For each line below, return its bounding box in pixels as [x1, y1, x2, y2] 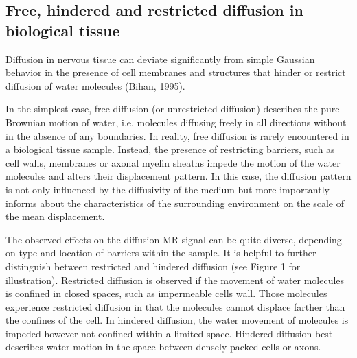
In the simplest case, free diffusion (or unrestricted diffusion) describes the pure [5, 102, 340, 116]
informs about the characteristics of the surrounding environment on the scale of [5, 195, 344, 210]
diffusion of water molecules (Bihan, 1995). [5, 78, 185, 93]
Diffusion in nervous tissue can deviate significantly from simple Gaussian [5, 51, 315, 66]
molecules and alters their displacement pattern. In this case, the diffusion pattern [5, 169, 352, 183]
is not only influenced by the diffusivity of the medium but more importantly [5, 182, 330, 196]
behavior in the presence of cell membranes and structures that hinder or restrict [5, 65, 346, 80]
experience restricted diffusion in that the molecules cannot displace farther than [5, 299, 345, 313]
